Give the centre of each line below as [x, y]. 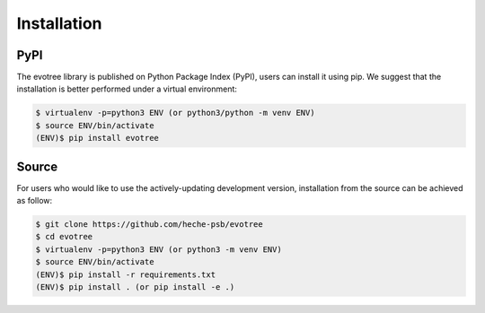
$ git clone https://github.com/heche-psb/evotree [150, 225]
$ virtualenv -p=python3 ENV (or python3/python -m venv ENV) [175, 113]
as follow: [35, 201]
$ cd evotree [64, 237]
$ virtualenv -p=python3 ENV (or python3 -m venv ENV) [159, 249]
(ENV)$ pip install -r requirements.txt [125, 274]
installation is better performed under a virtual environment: [127, 89]
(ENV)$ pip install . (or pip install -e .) [135, 287]
